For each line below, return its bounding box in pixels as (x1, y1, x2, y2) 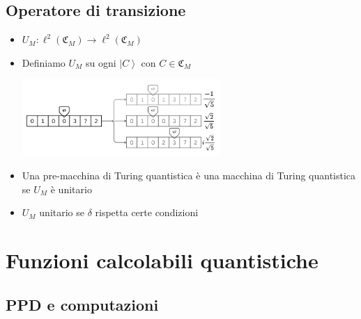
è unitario (50, 181, 92, 196)
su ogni (86, 55, 116, 69)
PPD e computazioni (6, 293, 159, 315)
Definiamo (22, 55, 66, 69)
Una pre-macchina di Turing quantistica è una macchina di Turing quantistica (22, 168, 356, 183)
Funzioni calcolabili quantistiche (6, 246, 318, 275)
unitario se (39, 205, 84, 220)
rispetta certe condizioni (95, 205, 199, 220)
